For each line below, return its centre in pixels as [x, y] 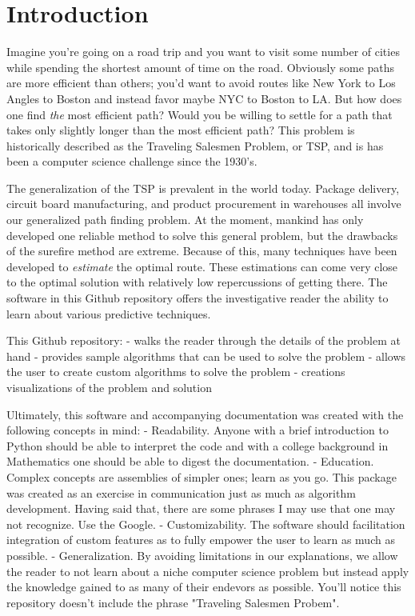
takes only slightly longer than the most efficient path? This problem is [181, 130]
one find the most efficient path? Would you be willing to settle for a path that [200, 114]
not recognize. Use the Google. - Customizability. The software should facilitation [206, 524]
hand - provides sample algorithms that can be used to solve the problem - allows [206, 356]
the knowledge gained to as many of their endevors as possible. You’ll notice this [204, 587]
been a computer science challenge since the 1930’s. [132, 161]
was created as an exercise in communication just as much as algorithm [181, 492]
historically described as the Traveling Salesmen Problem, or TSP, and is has [195, 145]
